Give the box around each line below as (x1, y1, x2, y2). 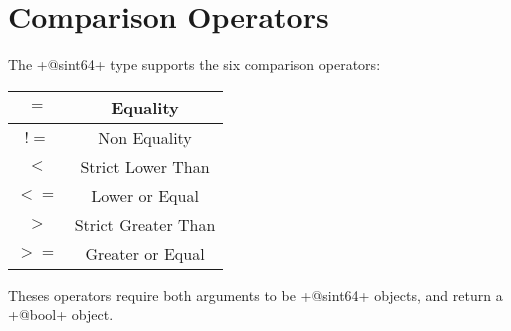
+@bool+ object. (8, 304, 114, 325)
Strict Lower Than (80, 154, 210, 178)
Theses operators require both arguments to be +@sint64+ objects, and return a (8, 284, 503, 305)
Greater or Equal (85, 241, 205, 265)
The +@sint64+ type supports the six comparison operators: (8, 54, 381, 75)
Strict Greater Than (74, 212, 216, 236)
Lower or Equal (91, 183, 199, 207)
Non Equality (98, 125, 192, 149)
